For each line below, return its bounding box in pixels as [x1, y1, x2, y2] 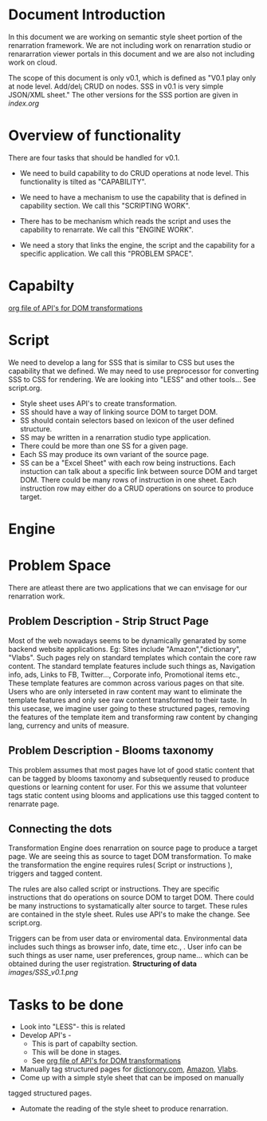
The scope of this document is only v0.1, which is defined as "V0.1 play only [8, 73, 257, 82]
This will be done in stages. [31, 1047, 122, 1057]
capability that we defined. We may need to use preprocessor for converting [8, 366, 259, 376]
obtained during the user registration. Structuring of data [8, 959, 198, 968]
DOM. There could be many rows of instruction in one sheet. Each [19, 475, 237, 484]
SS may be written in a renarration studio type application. [19, 432, 211, 442]
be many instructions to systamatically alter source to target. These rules [8, 901, 249, 911]
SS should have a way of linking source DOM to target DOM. [19, 407, 218, 416]
